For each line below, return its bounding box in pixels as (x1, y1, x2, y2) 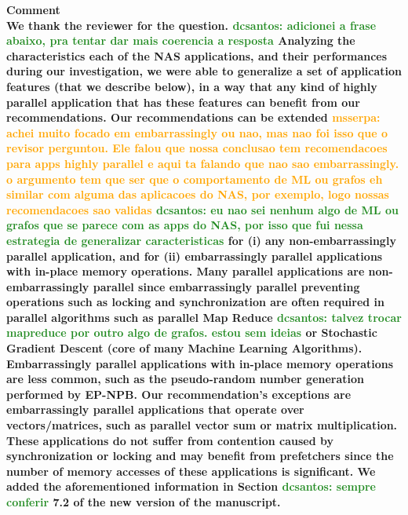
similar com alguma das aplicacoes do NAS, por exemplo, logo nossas (6, 186, 389, 203)
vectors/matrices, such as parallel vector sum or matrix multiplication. (6, 417, 398, 433)
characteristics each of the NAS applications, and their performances (6, 47, 388, 64)
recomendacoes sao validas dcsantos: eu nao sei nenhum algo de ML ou (6, 201, 399, 217)
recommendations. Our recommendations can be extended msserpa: (6, 109, 381, 126)
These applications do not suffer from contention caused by (6, 432, 333, 448)
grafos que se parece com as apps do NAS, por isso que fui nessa (6, 217, 363, 233)
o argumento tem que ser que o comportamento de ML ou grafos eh (6, 170, 383, 187)
